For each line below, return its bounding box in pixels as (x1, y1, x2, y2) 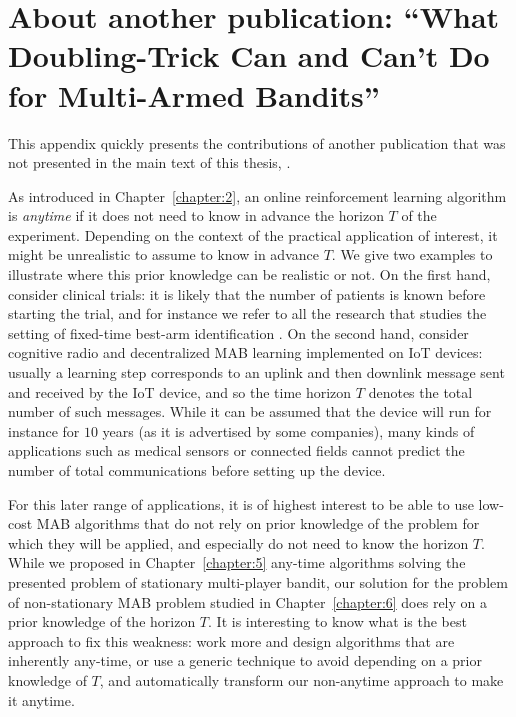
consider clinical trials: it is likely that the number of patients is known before (8, 283, 486, 304)
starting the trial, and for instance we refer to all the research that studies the (8, 303, 487, 324)
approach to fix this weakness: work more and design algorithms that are (8, 630, 455, 651)
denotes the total (368, 381, 473, 402)
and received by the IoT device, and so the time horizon (8, 381, 352, 402)
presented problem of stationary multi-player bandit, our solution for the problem (8, 571, 508, 592)
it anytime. (8, 689, 75, 710)
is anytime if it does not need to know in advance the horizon (8, 205, 384, 226)
